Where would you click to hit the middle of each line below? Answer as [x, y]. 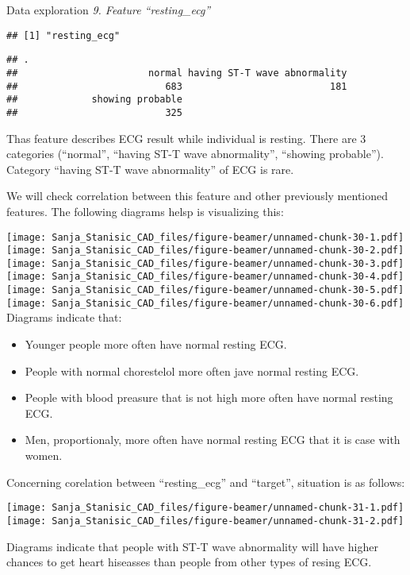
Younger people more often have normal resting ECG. [156, 344]
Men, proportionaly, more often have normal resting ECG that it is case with [213, 440]
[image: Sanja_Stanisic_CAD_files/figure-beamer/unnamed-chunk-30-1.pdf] [205, 237]
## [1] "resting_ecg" [63, 35]
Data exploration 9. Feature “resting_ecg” [109, 10]
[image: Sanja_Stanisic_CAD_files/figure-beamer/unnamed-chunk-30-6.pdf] [205, 303]
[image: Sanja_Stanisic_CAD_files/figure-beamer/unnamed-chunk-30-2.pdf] [205, 251]
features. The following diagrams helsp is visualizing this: [145, 211]
